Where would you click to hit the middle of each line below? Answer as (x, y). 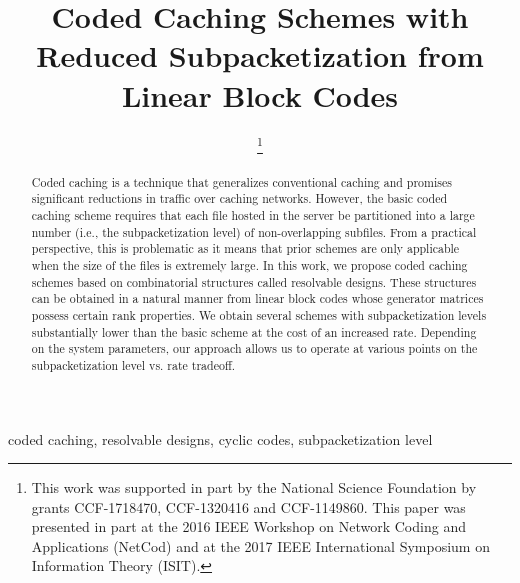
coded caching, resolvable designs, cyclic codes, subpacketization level (220, 438)
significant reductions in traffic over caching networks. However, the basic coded (239, 198)
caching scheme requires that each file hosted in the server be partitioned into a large (253, 214)
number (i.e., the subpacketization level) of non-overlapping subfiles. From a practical (254, 231)
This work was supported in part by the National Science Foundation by (254, 487)
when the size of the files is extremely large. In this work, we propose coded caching (249, 264)
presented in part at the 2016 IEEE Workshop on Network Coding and (248, 526)
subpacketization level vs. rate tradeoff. (133, 364)
